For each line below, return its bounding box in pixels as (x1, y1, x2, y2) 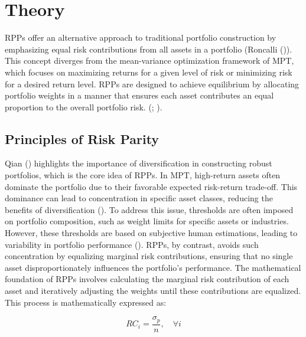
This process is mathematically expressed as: (5, 296, 167, 308)
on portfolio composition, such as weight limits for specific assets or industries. (5, 215, 289, 227)
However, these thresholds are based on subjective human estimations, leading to (5, 227, 298, 239)
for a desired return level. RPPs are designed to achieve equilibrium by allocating (5, 77, 300, 90)
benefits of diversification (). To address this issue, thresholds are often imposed (5, 203, 294, 215)
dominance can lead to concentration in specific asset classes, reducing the (5, 192, 273, 204)
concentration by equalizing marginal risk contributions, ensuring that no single (5, 250, 293, 262)
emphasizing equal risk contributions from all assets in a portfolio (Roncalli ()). (5, 42, 292, 55)
